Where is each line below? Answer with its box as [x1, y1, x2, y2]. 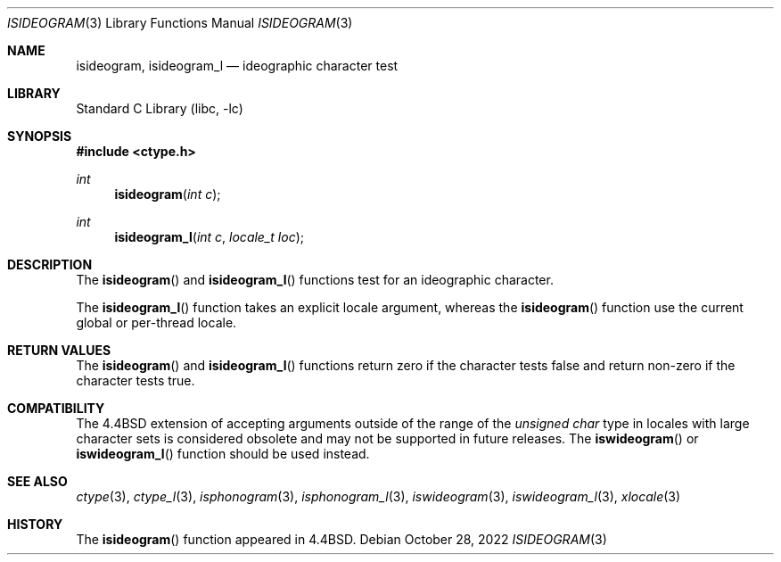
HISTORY [7, 517, 63, 532]
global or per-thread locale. [76, 315, 237, 330]
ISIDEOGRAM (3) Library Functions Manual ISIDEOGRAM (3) [7, 15, 353, 30]
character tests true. [76, 373, 195, 388]
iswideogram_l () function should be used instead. [76, 446, 370, 461]
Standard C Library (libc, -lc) [76, 101, 243, 116]
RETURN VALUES [7, 343, 111, 358]
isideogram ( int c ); [114, 186, 221, 202]
